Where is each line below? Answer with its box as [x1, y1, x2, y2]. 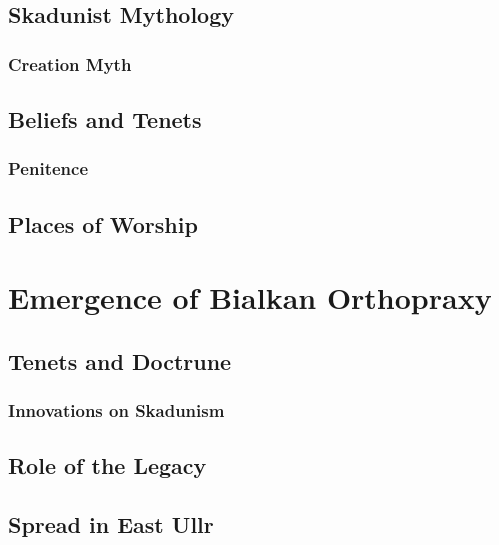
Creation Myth [8, 51, 132, 76]
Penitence [8, 156, 88, 181]
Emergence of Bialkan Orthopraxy [8, 277, 492, 318]
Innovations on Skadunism [8, 398, 225, 423]
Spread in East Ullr [8, 509, 214, 540]
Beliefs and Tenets [8, 104, 202, 135]
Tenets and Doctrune [8, 345, 232, 376]
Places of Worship [8, 208, 198, 239]
